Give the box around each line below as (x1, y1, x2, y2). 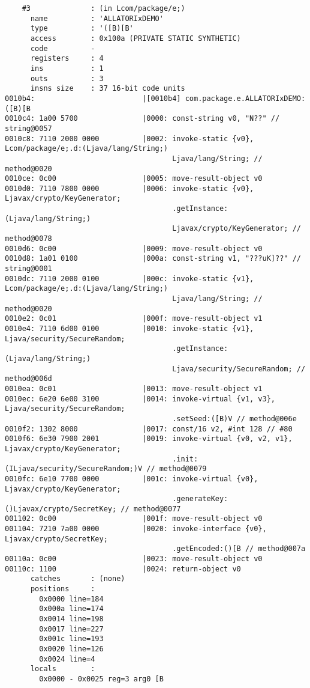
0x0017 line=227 (39, 624, 104, 633)
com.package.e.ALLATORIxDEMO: (185, 94, 306, 103)
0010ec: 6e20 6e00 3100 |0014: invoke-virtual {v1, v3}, (5, 394, 276, 403)
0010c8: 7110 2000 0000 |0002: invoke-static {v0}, (5, 134, 254, 143)
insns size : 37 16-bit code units (30, 84, 185, 93)
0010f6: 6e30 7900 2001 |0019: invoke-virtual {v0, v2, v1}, (5, 434, 293, 443)
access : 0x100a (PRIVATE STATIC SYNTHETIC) (30, 34, 241, 43)
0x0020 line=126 (39, 645, 104, 653)
